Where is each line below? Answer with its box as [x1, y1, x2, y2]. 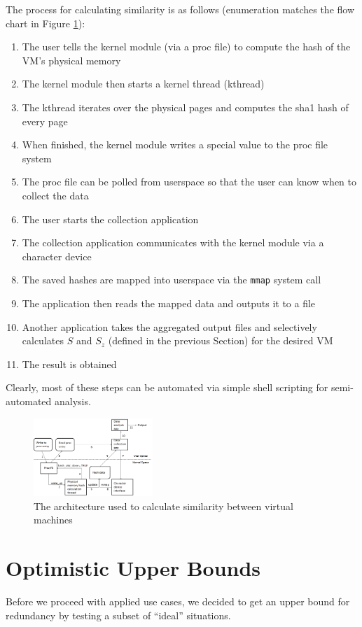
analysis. [54, 393, 91, 408]
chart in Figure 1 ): [6, 15, 85, 30]
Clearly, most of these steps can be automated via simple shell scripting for [6, 380, 328, 395]
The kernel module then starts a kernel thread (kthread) [22, 76, 265, 91]
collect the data [22, 188, 89, 202]
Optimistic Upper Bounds [6, 554, 261, 582]
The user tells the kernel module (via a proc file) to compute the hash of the [22, 39, 351, 54]
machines [34, 512, 73, 527]
